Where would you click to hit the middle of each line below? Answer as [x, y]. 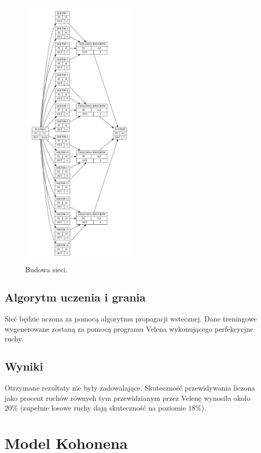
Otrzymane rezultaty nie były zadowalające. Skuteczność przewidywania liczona [130, 388]
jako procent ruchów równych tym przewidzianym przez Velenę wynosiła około [128, 397]
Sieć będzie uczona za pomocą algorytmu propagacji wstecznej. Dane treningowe [131, 319]
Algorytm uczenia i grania [75, 297]
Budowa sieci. [47, 269]
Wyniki [24, 366]
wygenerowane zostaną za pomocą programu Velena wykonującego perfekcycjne [129, 328]
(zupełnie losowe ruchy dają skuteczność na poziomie [103, 408]
